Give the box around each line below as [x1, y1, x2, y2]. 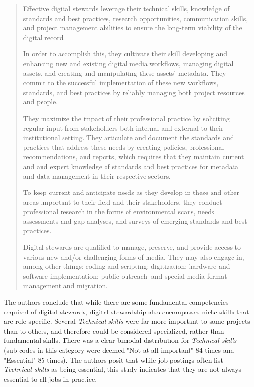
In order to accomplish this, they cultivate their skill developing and [23, 48, 228, 59]
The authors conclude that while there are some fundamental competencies [4, 297, 229, 307]
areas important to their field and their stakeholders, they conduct [23, 196, 222, 207]
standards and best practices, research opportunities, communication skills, [23, 13, 248, 23]
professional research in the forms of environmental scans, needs [23, 206, 214, 217]
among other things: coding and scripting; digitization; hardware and [23, 261, 230, 271]
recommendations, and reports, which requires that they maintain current [23, 151, 244, 162]
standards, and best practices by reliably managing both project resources [23, 87, 245, 97]
